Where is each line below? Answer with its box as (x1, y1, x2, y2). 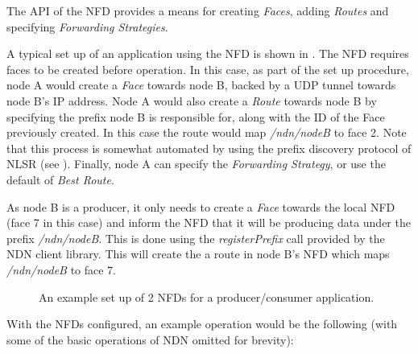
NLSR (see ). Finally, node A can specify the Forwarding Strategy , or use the (6, 155, 386, 172)
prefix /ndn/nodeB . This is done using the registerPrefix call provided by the (6, 229, 385, 246)
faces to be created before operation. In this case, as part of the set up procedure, (6, 60, 409, 77)
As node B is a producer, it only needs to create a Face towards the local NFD (6, 198, 395, 215)
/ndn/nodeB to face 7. (6, 261, 117, 278)
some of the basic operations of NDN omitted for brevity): (6, 331, 294, 348)
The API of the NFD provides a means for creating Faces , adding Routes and (6, 2, 389, 19)
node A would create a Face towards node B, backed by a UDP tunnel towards (6, 76, 396, 93)
